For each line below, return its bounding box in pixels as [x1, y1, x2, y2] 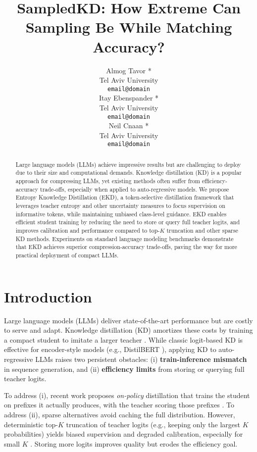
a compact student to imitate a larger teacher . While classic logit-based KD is [4, 334, 243, 345]
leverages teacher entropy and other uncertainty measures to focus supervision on [15, 201, 225, 210]
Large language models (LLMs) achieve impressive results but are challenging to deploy [15, 160, 241, 168]
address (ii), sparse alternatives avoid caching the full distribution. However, [4, 409, 235, 419]
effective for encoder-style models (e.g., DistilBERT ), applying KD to [4, 344, 216, 354]
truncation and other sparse [166, 226, 238, 235]
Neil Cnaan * [108, 120, 149, 131]
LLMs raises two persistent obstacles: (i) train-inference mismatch [35, 354, 247, 364]
